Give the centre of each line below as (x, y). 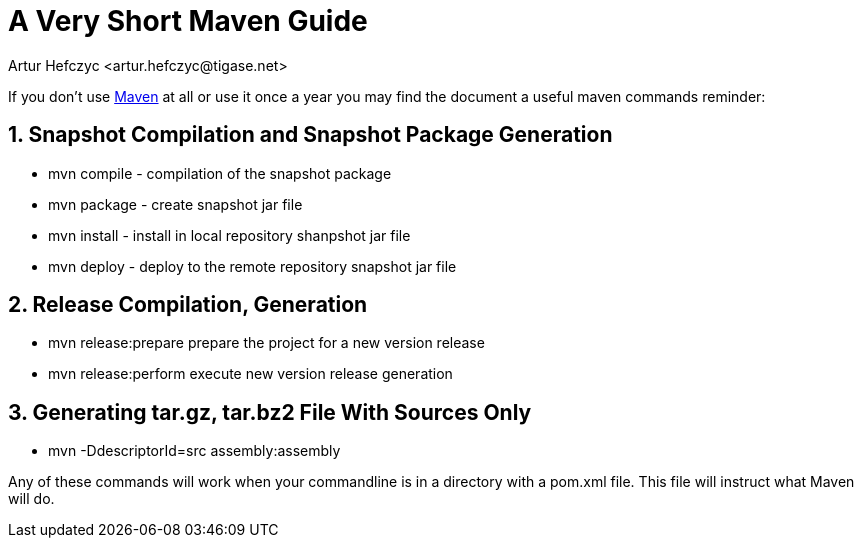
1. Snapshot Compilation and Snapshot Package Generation (310, 135)
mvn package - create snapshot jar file (175, 204)
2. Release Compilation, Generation (188, 305)
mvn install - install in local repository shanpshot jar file (229, 235)
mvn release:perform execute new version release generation (250, 374)
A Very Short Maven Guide (188, 21)
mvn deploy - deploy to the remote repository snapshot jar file (252, 266)
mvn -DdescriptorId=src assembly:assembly (194, 451)
